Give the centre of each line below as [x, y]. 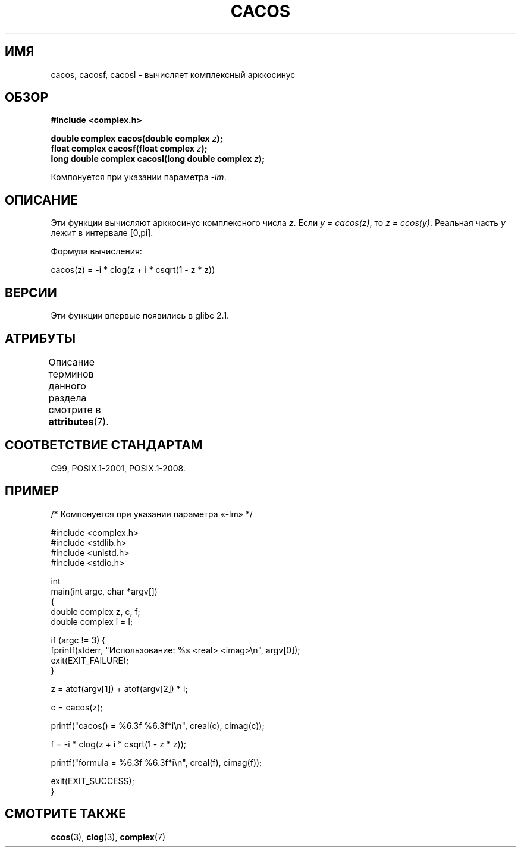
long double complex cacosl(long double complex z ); [158, 159]
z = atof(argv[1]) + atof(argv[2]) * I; [119, 688]
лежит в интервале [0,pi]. [102, 233]
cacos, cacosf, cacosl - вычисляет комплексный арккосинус [173, 74]
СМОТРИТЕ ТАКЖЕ [66, 814]
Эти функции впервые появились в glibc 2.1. [140, 316]
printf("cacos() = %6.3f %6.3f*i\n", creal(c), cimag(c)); [158, 725]
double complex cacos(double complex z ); [137, 139]
